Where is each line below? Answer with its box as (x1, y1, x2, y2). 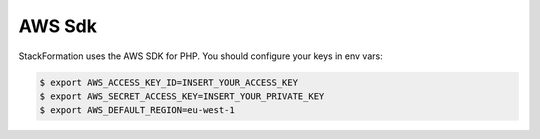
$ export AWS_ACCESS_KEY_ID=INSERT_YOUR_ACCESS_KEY (39, 76, 299, 88)
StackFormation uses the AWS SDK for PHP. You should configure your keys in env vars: (18, 50, 384, 62)
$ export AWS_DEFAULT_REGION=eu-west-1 (39, 105, 235, 116)
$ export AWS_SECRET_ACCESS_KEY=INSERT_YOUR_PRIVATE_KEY (39, 90, 325, 102)
